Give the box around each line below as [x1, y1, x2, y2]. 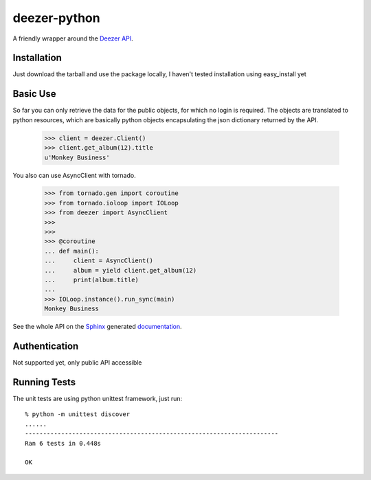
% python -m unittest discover [25, 411, 131, 418]
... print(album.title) [44, 276, 139, 284]
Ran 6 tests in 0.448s [25, 439, 102, 447]
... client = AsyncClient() [44, 257, 154, 264]
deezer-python [12, 10, 100, 25]
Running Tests [12, 376, 76, 388]
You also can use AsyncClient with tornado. [12, 171, 137, 179]
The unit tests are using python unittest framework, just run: [12, 394, 183, 402]
